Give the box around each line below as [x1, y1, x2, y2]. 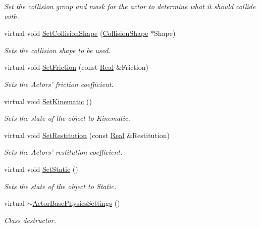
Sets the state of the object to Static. [4, 180, 117, 191]
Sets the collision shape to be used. [4, 44, 111, 55]
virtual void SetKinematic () [4, 96, 92, 106]
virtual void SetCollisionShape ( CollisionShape [4, 28, 148, 38]
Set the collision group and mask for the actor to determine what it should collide [4, 1, 256, 11]
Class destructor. [4, 214, 57, 225]
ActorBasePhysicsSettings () [32, 198, 120, 208]
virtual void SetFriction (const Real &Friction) [4, 62, 148, 72]
